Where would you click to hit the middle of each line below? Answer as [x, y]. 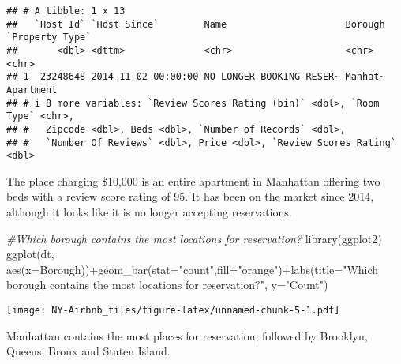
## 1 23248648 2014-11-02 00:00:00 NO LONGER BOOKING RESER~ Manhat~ [196, 77]
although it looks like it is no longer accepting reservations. [149, 212]
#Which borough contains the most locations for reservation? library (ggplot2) [194, 238]
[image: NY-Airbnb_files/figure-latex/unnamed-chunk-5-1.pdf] [173, 311]
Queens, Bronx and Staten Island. [88, 351]
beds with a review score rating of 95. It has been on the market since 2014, [190, 196]
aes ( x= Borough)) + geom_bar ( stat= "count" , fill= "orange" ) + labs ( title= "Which [193, 269]
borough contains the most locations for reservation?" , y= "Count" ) [167, 285]
